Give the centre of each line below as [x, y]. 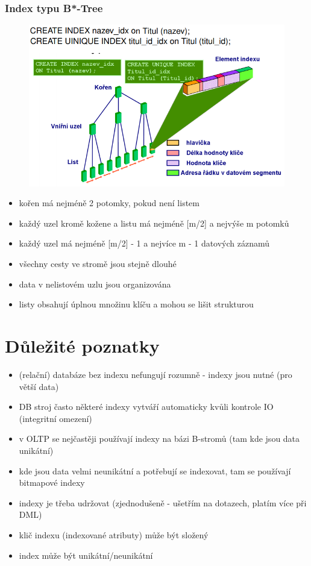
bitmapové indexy [52, 483]
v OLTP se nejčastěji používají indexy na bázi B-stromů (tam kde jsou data [159, 439]
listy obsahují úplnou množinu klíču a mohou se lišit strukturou [136, 304]
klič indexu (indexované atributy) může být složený [114, 534]
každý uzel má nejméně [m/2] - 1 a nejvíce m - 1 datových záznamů [144, 243]
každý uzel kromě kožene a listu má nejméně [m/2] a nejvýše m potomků [154, 223]
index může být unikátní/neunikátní [86, 555]
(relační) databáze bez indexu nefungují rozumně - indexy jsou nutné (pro [155, 374]
